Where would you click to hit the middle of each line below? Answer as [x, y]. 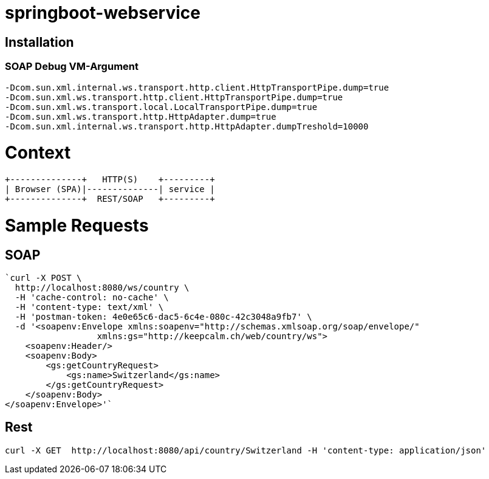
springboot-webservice [103, 13]
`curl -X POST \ [43, 277]
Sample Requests [77, 225]
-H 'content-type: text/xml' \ [89, 307]
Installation [39, 42]
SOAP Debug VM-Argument [72, 67]
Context [38, 153]
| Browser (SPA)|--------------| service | [110, 189]
